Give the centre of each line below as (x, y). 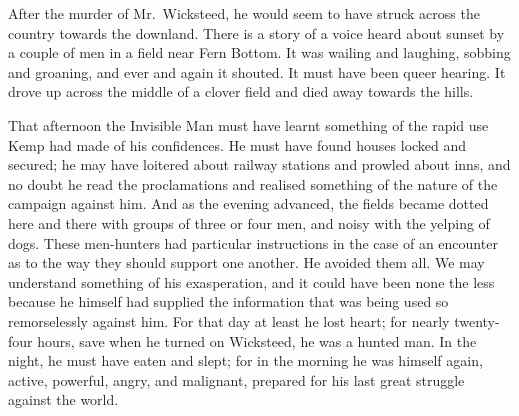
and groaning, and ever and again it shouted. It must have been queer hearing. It (257, 71)
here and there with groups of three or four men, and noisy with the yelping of (249, 222)
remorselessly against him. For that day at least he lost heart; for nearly (229, 320)
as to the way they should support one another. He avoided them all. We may (246, 262)
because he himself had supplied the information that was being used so (228, 301)
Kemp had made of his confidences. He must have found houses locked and (237, 144)
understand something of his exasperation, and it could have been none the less (251, 281)
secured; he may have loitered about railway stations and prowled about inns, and (259, 164)
